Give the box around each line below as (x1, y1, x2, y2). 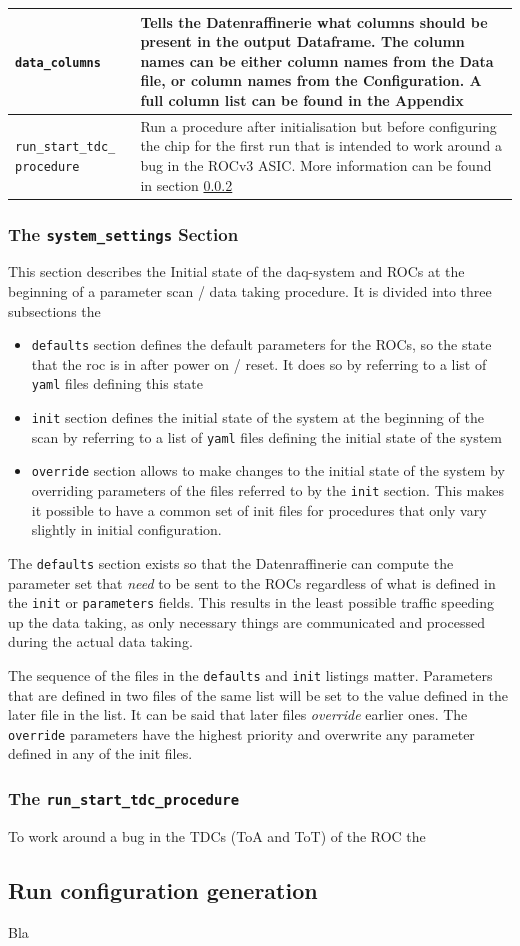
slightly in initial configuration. (31, 519, 222, 540)
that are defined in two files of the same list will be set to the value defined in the (8, 684, 509, 705)
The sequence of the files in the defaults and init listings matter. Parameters (8, 664, 493, 685)
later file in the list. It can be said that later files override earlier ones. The (8, 704, 468, 725)
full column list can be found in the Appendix (140, 89, 464, 110)
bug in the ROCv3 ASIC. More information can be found (140, 154, 492, 175)
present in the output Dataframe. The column (140, 31, 465, 52)
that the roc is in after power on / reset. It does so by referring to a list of (31, 353, 487, 374)
